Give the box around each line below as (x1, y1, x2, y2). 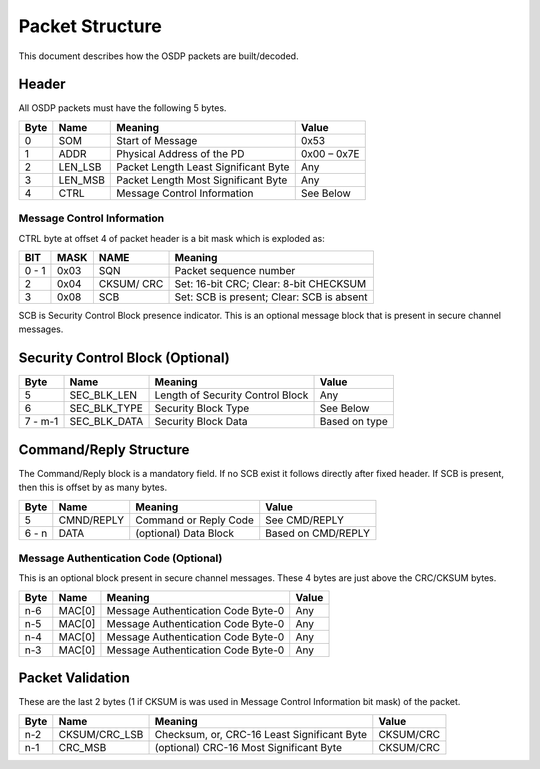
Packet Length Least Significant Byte (116, 160, 290, 174)
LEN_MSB (58, 173, 105, 187)
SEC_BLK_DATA (69, 415, 144, 429)
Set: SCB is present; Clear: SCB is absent (174, 290, 369, 304)
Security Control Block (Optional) (18, 350, 230, 367)
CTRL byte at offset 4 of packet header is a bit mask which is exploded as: (18, 232, 325, 244)
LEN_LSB (58, 160, 102, 174)
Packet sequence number (174, 263, 296, 277)
